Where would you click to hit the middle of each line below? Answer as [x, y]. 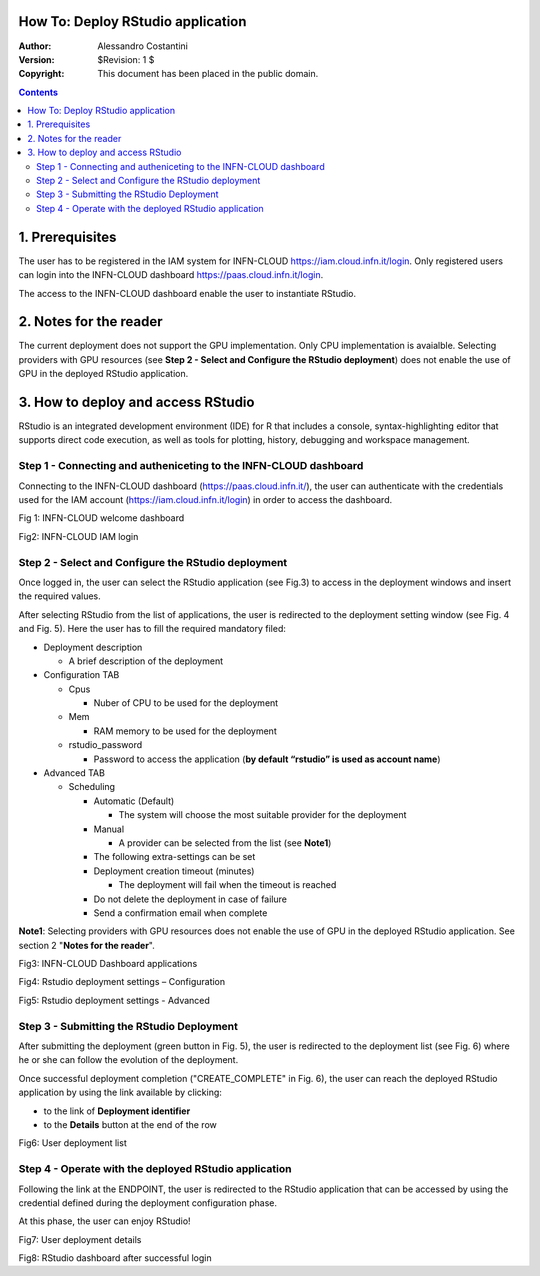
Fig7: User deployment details [80, 1239]
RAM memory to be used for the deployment [185, 731]
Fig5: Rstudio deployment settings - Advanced [114, 1000]
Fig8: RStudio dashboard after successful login [115, 1258]
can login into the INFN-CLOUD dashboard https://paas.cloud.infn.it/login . [171, 275]
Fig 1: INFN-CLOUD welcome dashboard [101, 518]
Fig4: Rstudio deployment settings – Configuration [122, 982]
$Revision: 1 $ [126, 59]
